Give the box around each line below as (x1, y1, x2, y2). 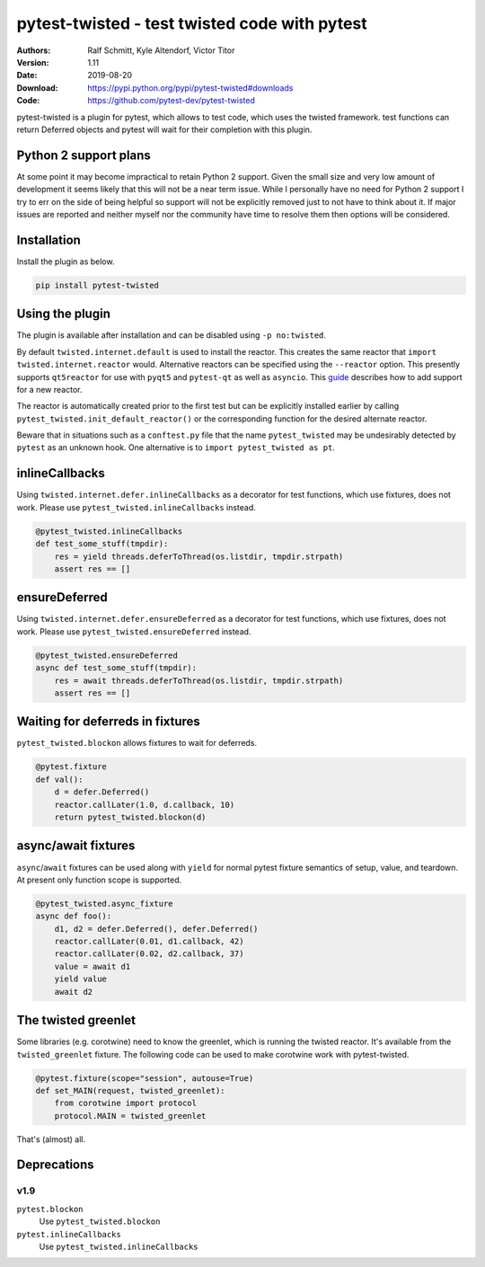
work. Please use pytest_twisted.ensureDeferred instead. (16, 625, 251, 637)
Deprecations (16, 1157, 94, 1173)
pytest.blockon (16, 1204, 84, 1214)
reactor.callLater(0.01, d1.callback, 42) (54, 936, 244, 947)
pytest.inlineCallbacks (16, 1229, 121, 1239)
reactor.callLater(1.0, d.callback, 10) (54, 800, 235, 810)
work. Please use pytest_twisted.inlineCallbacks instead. (16, 501, 256, 512)
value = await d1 (54, 961, 131, 971)
